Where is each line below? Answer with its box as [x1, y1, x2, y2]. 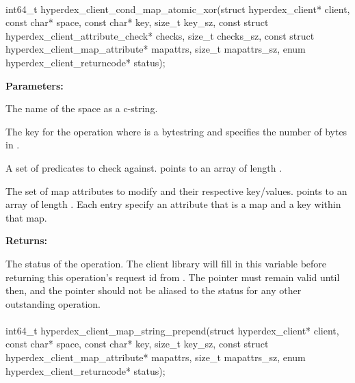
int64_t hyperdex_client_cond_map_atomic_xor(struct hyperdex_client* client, [5, 1, 350, 16]
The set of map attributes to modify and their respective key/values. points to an [5, 183, 347, 198]
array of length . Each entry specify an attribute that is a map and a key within [5, 197, 341, 211]
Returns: [5, 233, 48, 248]
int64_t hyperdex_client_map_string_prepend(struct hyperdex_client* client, [5, 323, 339, 337]
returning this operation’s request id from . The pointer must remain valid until [5, 269, 340, 284]
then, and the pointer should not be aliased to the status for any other [5, 283, 302, 298]
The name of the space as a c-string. [5, 101, 158, 116]
